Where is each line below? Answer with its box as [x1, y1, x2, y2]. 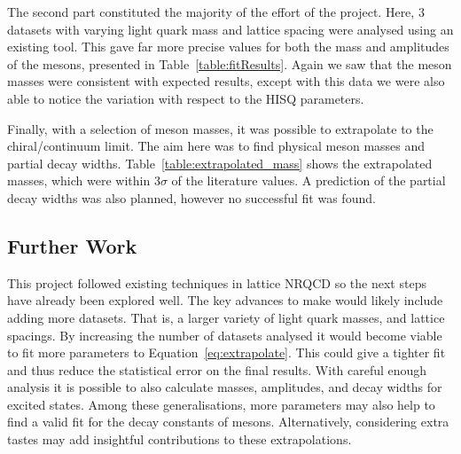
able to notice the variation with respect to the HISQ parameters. [7, 89, 364, 107]
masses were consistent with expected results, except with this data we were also [7, 72, 445, 90]
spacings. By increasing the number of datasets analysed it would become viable [7, 325, 442, 344]
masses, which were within [7, 171, 151, 190]
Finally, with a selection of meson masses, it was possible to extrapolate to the [7, 119, 434, 137]
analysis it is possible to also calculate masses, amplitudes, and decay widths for [7, 378, 442, 396]
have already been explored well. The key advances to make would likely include [7, 291, 443, 309]
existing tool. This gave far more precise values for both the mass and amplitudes [7, 37, 449, 56]
